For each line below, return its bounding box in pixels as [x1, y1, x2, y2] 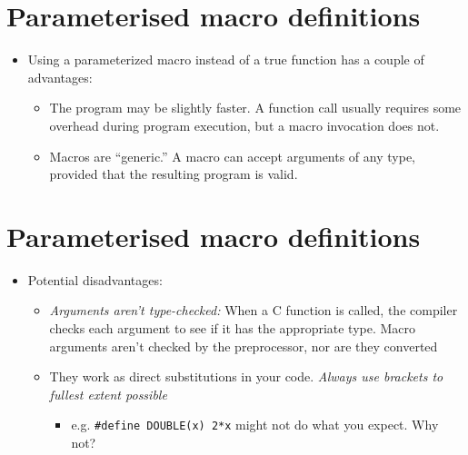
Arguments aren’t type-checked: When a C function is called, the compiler [49, 301, 458, 320]
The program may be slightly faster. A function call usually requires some [49, 98, 462, 117]
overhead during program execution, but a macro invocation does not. [49, 115, 440, 134]
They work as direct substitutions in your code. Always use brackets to [49, 367, 443, 386]
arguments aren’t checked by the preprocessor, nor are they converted [49, 336, 438, 355]
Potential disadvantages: [27, 270, 163, 289]
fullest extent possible [49, 384, 167, 403]
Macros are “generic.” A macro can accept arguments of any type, [49, 146, 415, 165]
